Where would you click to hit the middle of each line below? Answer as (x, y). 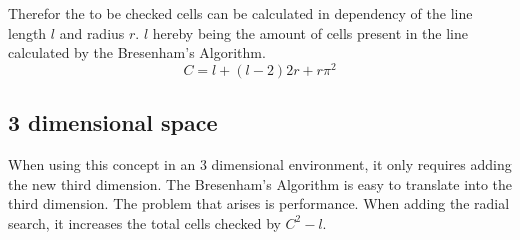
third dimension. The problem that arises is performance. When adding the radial (259, 203)
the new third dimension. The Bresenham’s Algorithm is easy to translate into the (260, 183)
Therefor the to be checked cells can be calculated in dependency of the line (240, 13)
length (27, 32)
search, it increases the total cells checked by (144, 222)
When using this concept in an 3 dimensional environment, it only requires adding (260, 164)
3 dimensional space (113, 122)
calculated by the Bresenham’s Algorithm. (137, 52)
